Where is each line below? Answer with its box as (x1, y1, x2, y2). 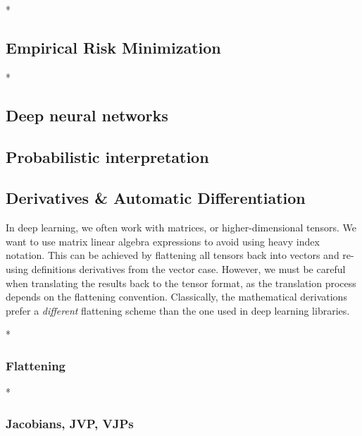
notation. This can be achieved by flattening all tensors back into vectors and (6, 248, 339, 262)
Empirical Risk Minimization (6, 36, 221, 58)
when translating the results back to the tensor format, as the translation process (6, 275, 356, 290)
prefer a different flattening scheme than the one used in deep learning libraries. (6, 303, 350, 317)
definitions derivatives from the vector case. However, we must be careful (31, 261, 346, 276)
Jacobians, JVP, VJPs (6, 414, 134, 432)
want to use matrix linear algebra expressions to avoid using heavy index (6, 234, 320, 248)
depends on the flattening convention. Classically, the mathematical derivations (6, 289, 347, 304)
